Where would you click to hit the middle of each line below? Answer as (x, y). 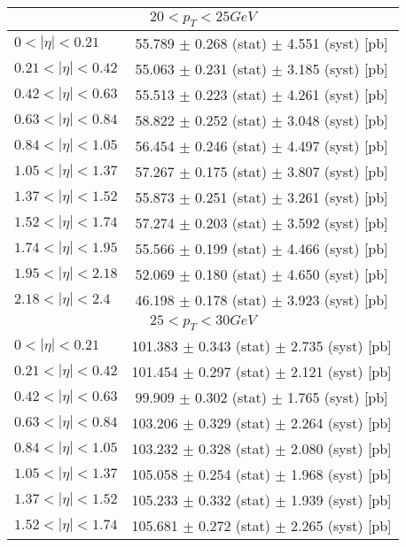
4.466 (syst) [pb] (338, 249)
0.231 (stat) (230, 69)
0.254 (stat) (234, 474)
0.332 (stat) (234, 500)
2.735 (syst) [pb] (341, 346)
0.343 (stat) (234, 346)
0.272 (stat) (234, 526)
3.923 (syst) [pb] (338, 300)
